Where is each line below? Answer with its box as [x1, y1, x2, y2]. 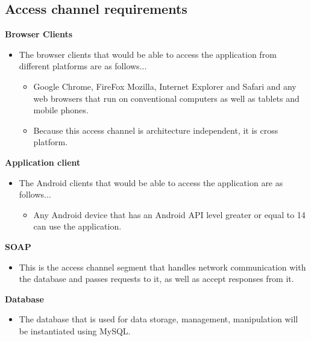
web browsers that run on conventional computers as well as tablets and [33, 92, 300, 104]
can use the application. [33, 220, 122, 233]
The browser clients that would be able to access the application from [19, 48, 277, 60]
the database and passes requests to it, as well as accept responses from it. [19, 272, 294, 285]
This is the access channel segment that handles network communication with [19, 260, 306, 273]
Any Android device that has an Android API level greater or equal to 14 [33, 208, 306, 221]
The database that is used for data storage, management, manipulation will [19, 313, 298, 325]
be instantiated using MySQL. [19, 324, 131, 337]
